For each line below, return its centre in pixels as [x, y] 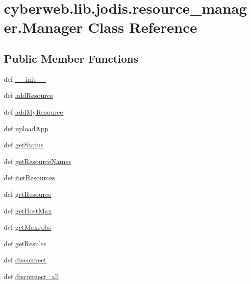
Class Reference [143, 27]
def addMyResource [34, 111]
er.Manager [43, 27]
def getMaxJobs [28, 227]
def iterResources [30, 177]
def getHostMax [28, 210]
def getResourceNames [38, 161]
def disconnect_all [32, 276]
